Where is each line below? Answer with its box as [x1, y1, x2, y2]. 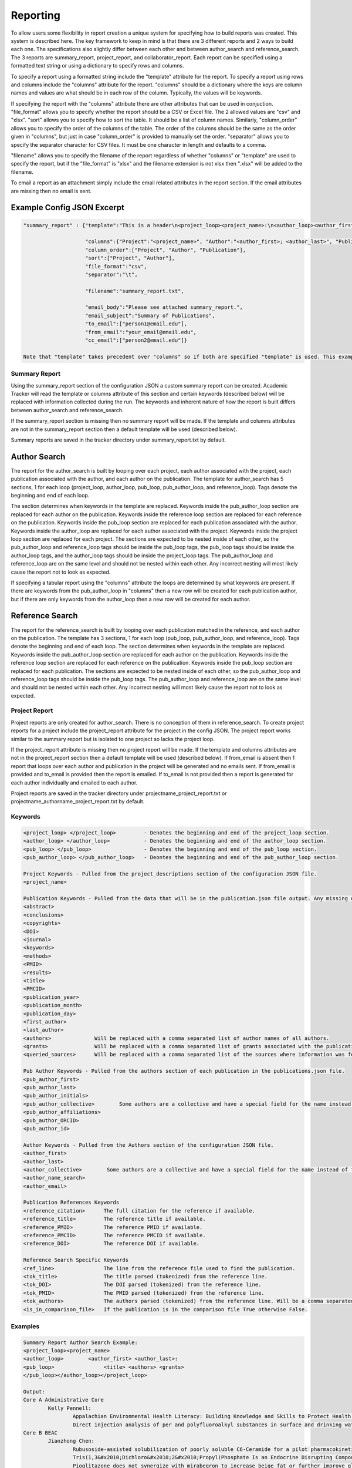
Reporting [11, 9, 61, 22]
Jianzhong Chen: [48, 1437, 95, 1445]
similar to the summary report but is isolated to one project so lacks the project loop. [11, 735, 215, 742]
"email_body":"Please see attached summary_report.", [85, 304, 243, 311]
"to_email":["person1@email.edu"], [85, 321, 188, 327]
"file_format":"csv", [85, 263, 147, 270]
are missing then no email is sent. [11, 187, 92, 194]
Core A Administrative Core [23, 1396, 104, 1403]
